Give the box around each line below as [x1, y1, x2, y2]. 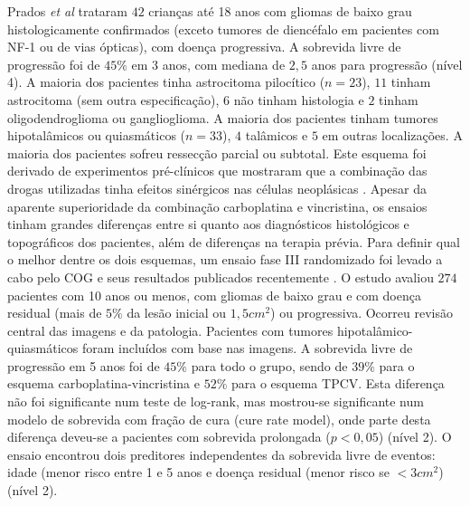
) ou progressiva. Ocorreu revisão [270, 303, 453, 322]
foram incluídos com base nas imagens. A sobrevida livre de [81, 339, 413, 358]
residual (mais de [7, 303, 102, 322]
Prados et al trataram [7, 2, 128, 20]
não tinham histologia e [233, 90, 364, 109]
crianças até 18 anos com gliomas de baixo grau [148, 2, 412, 20]
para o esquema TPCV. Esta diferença [230, 374, 445, 393]
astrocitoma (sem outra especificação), [7, 90, 220, 109]
